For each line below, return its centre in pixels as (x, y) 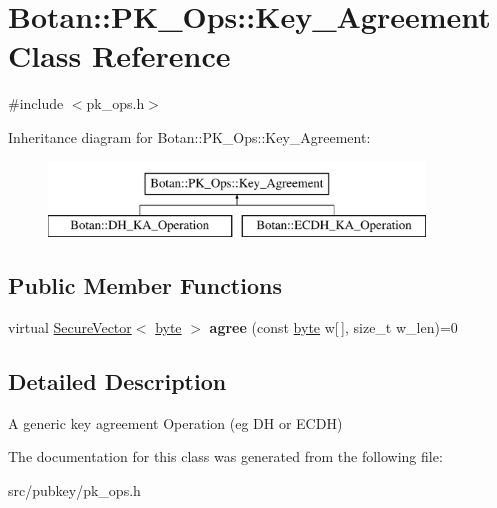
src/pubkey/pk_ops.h (74, 489)
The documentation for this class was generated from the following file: (225, 456)
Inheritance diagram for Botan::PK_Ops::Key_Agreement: (189, 136)
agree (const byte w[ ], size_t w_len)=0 (333, 326)
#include (36, 103)
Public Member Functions (145, 285)
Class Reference (119, 55)
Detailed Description (117, 380)
